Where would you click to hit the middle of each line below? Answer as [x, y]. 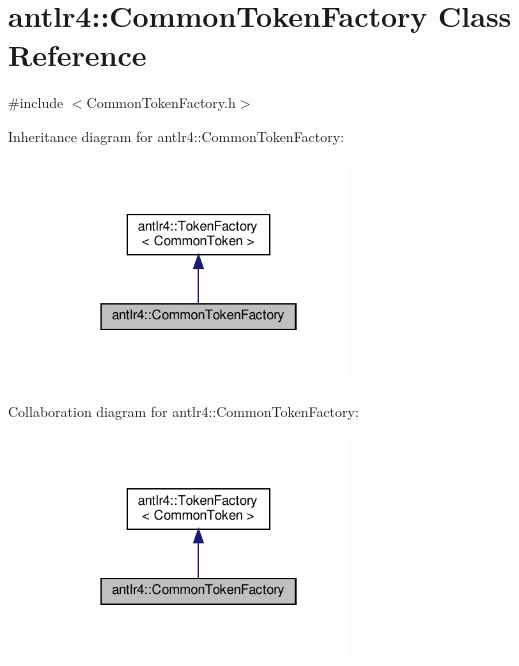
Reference [77, 54]
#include [36, 102]
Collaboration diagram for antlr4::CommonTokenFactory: [183, 410]
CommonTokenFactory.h [161, 102]
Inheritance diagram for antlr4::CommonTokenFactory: [176, 135]
